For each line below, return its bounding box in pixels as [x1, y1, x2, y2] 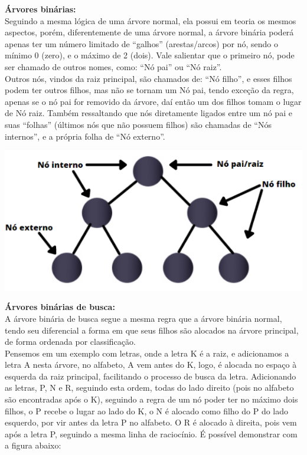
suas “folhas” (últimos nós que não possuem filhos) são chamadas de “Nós [5, 118, 272, 130]
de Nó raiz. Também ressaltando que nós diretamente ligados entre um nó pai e [5, 107, 292, 119]
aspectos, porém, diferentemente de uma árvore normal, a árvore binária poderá [5, 26, 294, 38]
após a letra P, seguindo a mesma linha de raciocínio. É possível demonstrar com [5, 427, 298, 440]
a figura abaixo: [5, 439, 61, 451]
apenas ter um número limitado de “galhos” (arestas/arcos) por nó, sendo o [5, 37, 279, 50]
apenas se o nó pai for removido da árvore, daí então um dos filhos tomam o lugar [5, 95, 302, 107]
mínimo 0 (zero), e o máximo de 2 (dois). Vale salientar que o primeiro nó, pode [5, 49, 295, 61]
